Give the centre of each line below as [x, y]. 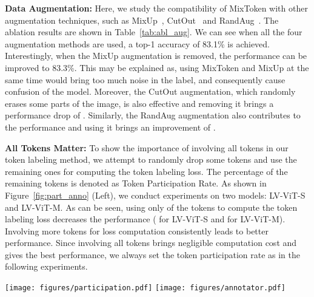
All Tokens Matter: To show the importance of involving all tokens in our [147, 147]
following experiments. [46, 266]
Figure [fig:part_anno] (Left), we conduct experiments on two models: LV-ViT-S [155, 195]
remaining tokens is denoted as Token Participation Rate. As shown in [136, 183]
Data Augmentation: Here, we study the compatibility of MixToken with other [156, 8]
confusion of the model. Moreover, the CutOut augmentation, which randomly [150, 91]
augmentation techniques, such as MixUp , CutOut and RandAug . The [142, 20]
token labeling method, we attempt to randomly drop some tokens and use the [151, 159]
